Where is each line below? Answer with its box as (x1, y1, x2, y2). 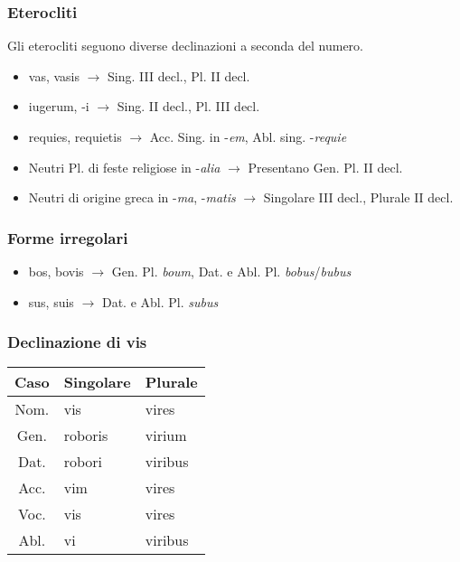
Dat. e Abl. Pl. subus (101, 292, 219, 311)
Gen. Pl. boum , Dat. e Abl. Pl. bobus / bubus (111, 262, 352, 280)
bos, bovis (28, 262, 84, 280)
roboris (63, 425, 108, 446)
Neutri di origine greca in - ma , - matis (28, 188, 236, 207)
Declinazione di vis (7, 331, 147, 353)
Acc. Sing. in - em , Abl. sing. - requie (149, 127, 347, 145)
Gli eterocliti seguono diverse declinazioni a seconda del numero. (7, 36, 363, 55)
